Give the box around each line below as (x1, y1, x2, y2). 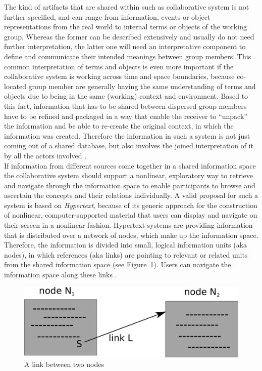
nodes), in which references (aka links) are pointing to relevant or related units (4, 249, 248, 260)
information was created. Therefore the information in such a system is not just (4, 130, 250, 141)
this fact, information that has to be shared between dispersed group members (4, 100, 247, 111)
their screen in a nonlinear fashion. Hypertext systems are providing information (4, 220, 253, 230)
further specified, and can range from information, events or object (4, 11, 211, 22)
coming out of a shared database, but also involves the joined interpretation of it (4, 140, 253, 151)
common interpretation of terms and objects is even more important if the (4, 61, 234, 71)
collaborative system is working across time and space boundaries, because (4, 71, 235, 81)
